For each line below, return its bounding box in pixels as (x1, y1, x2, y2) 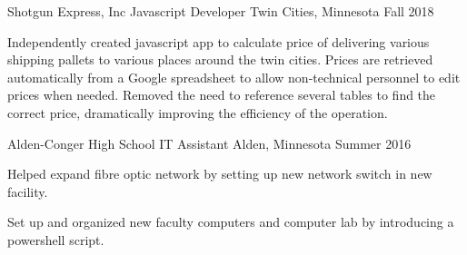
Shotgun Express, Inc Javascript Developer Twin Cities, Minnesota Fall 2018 (7, 2, 434, 20)
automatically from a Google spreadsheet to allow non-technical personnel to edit (7, 67, 461, 86)
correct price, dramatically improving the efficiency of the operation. (7, 103, 388, 122)
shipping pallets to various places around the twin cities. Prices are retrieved (7, 50, 433, 69)
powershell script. (7, 230, 104, 249)
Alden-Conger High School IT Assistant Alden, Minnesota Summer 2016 (7, 133, 412, 152)
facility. (7, 181, 48, 201)
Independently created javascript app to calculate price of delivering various (7, 32, 430, 51)
